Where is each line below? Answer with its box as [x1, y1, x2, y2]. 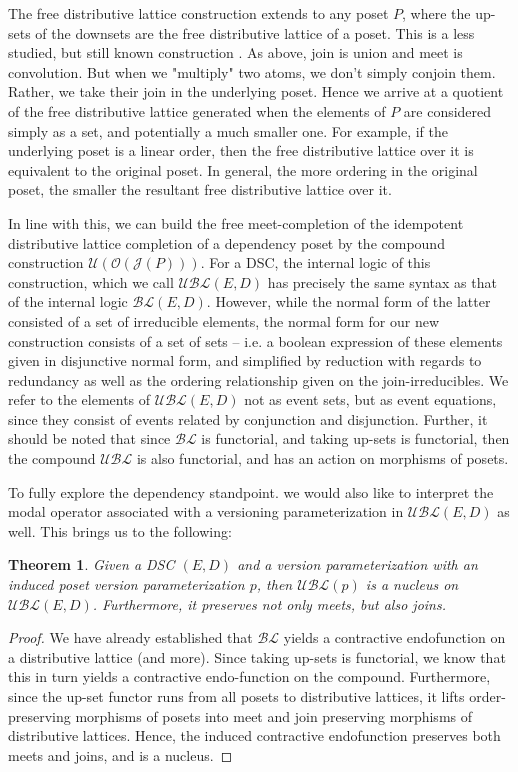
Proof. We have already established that [8, 627, 253, 648]
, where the [402, 3, 471, 23]
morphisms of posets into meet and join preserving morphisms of [75, 705, 473, 726]
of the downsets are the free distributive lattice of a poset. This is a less [35, 22, 475, 43]
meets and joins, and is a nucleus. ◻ [8, 744, 233, 765]
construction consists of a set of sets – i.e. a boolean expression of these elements [8, 330, 503, 351]
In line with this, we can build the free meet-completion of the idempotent [8, 212, 464, 233]
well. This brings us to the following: [8, 520, 232, 541]
